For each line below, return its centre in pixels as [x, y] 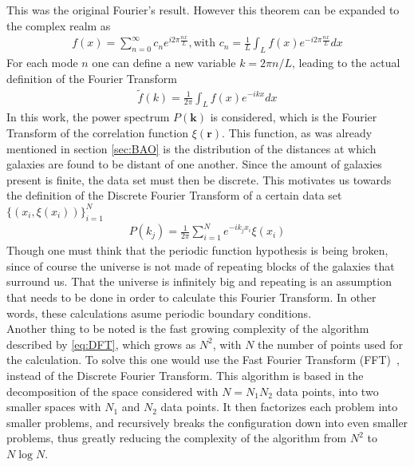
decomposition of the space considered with [112, 391]
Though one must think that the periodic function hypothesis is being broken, [197, 250]
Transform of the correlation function [98, 132]
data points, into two [327, 391]
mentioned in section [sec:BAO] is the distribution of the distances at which [191, 148]
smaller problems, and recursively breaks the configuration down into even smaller [207, 422]
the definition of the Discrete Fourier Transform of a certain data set [174, 195]
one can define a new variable [164, 63]
